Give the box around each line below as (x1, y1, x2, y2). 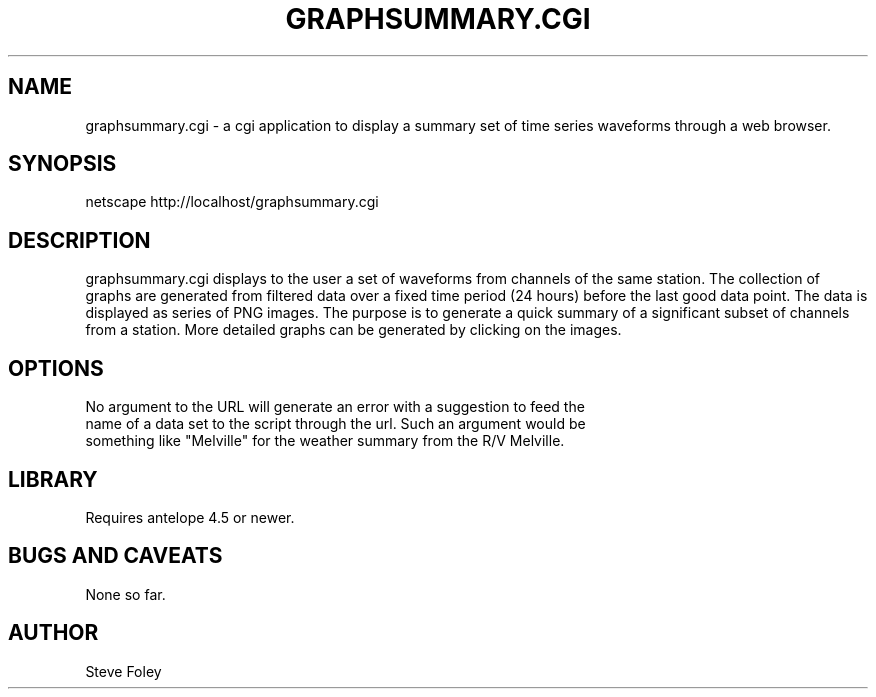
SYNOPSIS (8, 151, 117, 177)
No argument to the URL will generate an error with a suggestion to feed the (85, 398, 585, 416)
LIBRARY (8, 466, 98, 492)
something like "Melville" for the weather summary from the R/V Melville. (85, 432, 565, 450)
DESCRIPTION (8, 227, 151, 253)
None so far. (85, 585, 166, 603)
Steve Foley (85, 662, 162, 680)
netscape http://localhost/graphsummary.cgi (85, 193, 379, 211)
